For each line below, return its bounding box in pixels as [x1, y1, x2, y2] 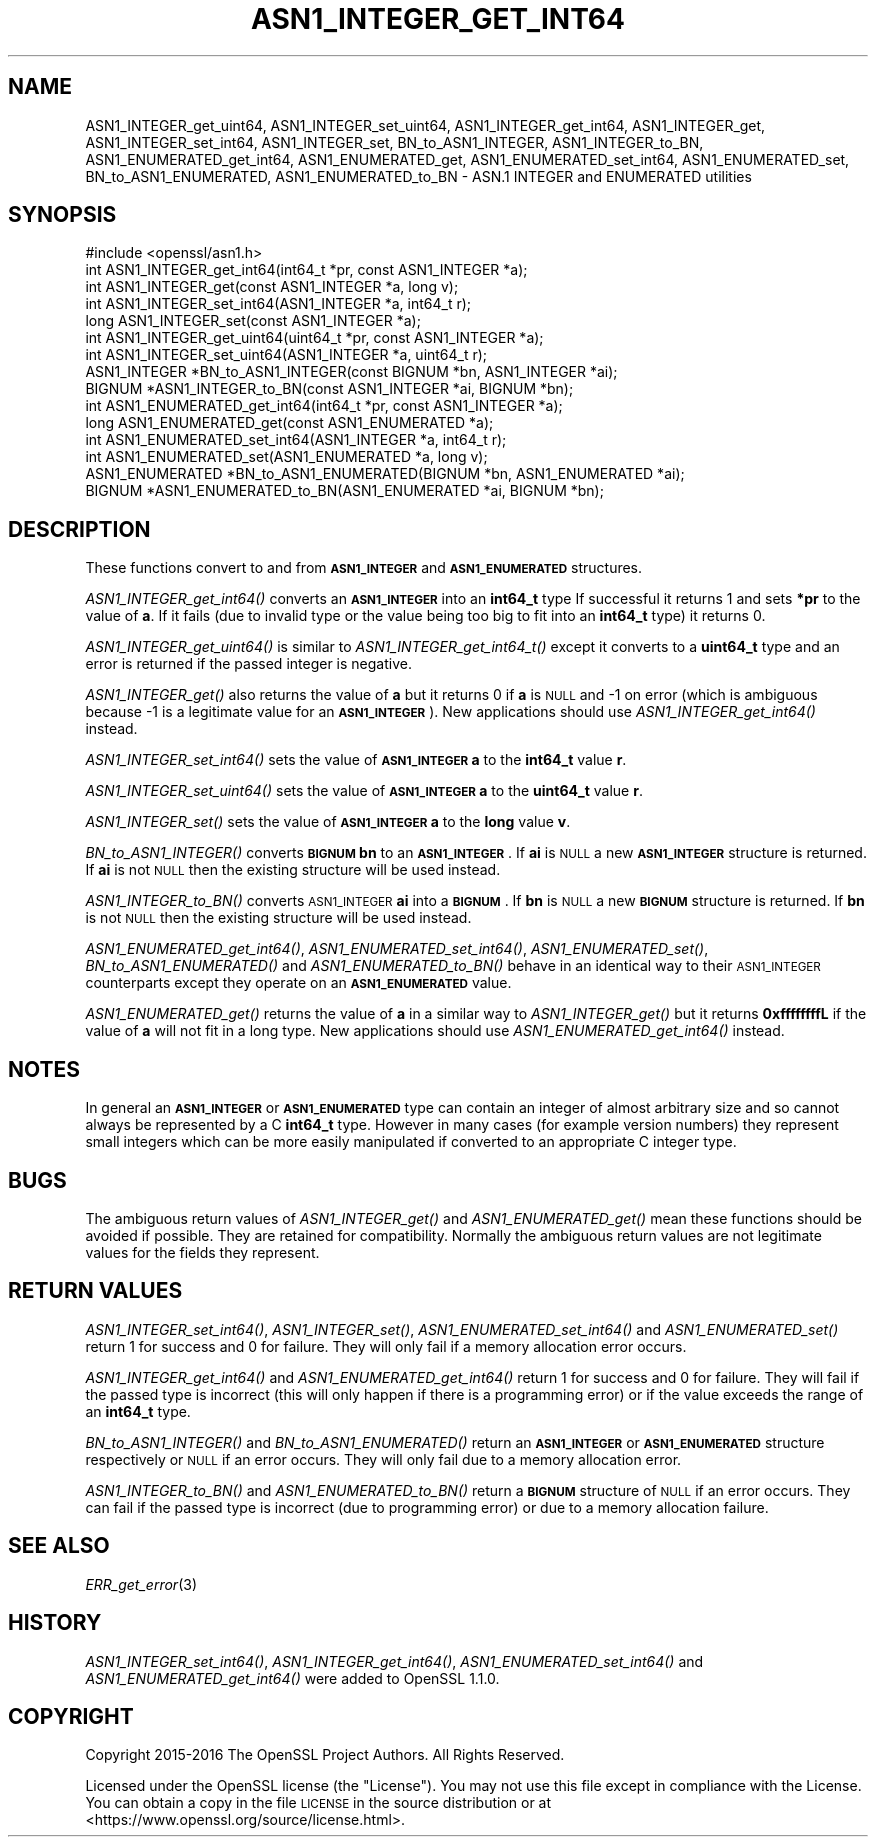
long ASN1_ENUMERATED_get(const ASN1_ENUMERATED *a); [85, 414, 494, 432]
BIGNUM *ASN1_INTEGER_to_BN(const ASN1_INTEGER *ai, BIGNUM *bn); [85, 380, 574, 398]
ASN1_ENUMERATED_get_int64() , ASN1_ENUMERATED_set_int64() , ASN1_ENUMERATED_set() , [85, 940, 709, 958]
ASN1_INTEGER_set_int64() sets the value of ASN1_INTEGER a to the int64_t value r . [85, 751, 627, 769]
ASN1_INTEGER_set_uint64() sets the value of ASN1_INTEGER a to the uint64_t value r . [85, 782, 643, 800]
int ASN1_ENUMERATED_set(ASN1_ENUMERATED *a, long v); [85, 448, 488, 466]
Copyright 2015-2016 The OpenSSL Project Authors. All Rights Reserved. [85, 1746, 565, 1764]
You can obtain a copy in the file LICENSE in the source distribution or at [85, 1794, 552, 1812]
